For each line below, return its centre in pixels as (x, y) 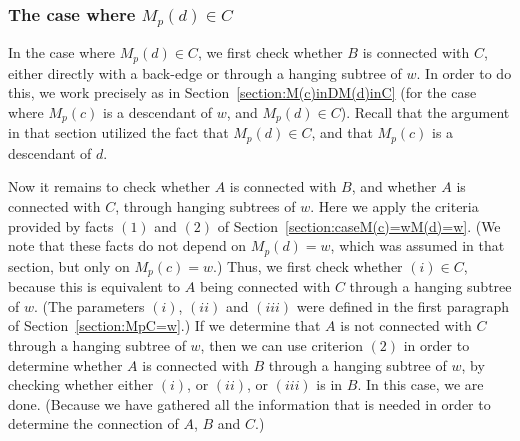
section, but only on (69, 265)
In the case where (62, 52)
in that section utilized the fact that (118, 132)
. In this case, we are (420, 384)
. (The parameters (89, 305)
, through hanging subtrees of (205, 206)
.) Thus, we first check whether (308, 265)
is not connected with (406, 325)
